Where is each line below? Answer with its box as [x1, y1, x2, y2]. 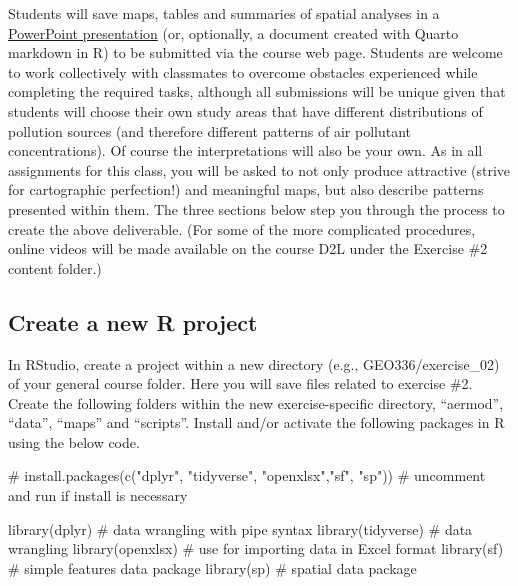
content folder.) [8, 257, 102, 278]
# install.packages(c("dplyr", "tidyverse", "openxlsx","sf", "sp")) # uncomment [8, 465, 486, 486]
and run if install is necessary [8, 485, 188, 506]
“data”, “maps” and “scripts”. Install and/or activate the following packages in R [8, 412, 505, 433]
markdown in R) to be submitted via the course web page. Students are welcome [8, 42, 503, 63]
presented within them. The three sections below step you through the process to [8, 198, 505, 219]
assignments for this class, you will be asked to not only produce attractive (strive [8, 159, 511, 180]
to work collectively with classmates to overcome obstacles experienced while [8, 61, 478, 82]
